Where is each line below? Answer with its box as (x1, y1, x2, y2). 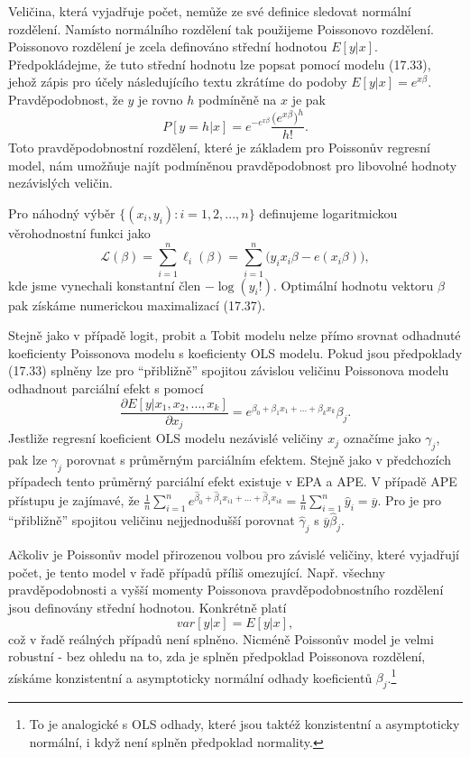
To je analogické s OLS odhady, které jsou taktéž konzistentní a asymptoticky (29, 715, 460, 734)
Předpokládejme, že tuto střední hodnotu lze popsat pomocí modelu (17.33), (8, 54, 431, 73)
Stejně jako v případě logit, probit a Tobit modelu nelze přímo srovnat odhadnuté (8, 326, 461, 345)
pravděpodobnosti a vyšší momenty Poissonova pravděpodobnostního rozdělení (8, 580, 444, 599)
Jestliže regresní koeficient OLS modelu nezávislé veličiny (8, 429, 324, 448)
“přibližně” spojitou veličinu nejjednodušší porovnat (8, 511, 295, 530)
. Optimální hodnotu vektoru (272, 275, 434, 294)
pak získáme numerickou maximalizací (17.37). (8, 295, 266, 314)
